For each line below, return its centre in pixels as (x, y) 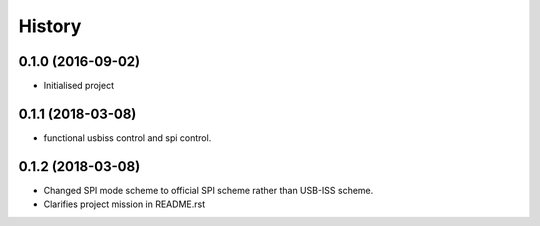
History (50, 26)
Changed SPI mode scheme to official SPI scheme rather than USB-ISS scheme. (208, 190)
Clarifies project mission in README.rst (124, 204)
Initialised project (79, 86)
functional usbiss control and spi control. (127, 137)
